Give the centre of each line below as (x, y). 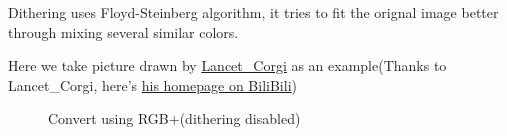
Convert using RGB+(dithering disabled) (174, 118)
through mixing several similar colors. (123, 31)
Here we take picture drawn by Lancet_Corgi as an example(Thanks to (227, 65)
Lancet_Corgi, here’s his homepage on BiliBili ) (152, 84)
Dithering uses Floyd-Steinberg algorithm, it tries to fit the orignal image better (253, 12)
